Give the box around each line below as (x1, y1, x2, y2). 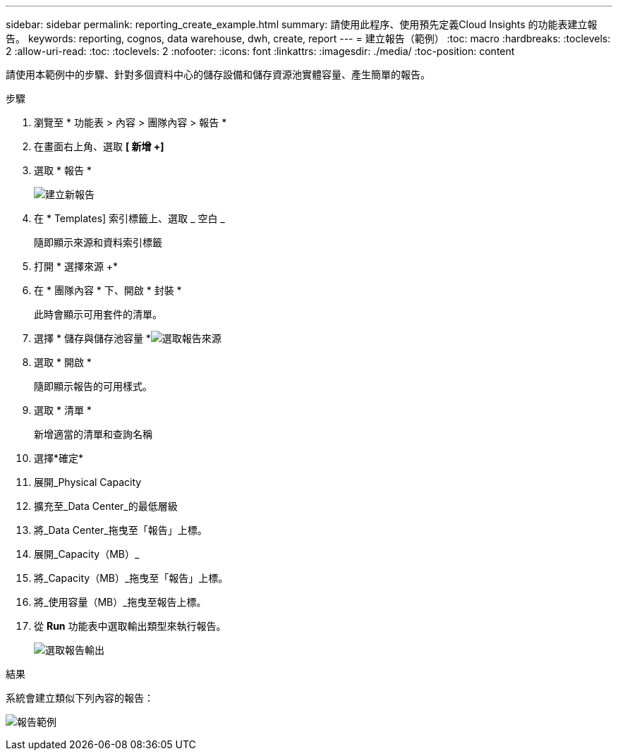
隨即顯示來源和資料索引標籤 (34, 236, 162, 248)
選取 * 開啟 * (34, 356, 92, 368)
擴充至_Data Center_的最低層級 (34, 500, 178, 512)
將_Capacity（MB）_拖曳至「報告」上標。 (34, 572, 229, 584)
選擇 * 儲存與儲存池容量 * (34, 332, 151, 344)
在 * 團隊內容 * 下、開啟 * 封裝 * (34, 284, 182, 296)
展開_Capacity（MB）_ (34, 548, 140, 560)
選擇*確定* (34, 452, 84, 464)
